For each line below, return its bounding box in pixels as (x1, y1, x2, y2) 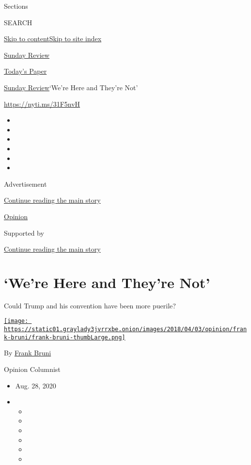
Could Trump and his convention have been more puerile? (4, 300, 176, 310)
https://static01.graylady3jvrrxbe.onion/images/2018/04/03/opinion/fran (4, 326, 247, 333)
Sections (4, 1, 28, 11)
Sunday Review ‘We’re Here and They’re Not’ (4, 82, 138, 92)
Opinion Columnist (4, 364, 61, 374)
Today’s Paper (4, 66, 47, 76)
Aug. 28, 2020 (15, 380, 56, 390)
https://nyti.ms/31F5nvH (4, 98, 80, 109)
